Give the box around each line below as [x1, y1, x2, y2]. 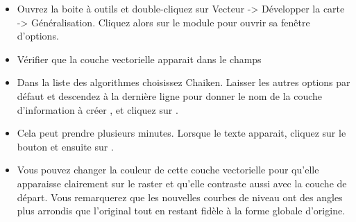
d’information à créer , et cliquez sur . [17, 102, 178, 117]
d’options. [17, 28, 59, 43]
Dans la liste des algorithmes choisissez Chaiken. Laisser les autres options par [17, 75, 350, 89]
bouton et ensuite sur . [17, 139, 114, 153]
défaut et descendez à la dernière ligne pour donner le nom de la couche [17, 88, 323, 103]
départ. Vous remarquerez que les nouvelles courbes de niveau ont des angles [17, 189, 343, 204]
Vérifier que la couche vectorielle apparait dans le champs [17, 51, 262, 66]
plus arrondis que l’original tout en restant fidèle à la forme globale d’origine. [17, 203, 346, 218]
